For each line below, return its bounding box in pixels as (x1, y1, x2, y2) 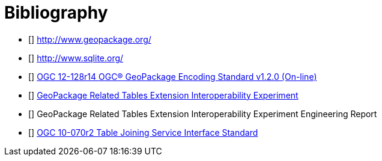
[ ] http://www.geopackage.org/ (28, 34, 151, 44)
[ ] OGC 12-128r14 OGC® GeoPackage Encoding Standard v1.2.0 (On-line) (28, 71, 317, 82)
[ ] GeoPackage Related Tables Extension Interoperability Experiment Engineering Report (28, 108, 377, 119)
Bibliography (4, 2, 108, 23)
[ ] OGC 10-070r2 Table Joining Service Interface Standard (28, 127, 258, 138)
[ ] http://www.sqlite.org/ (28, 52, 124, 63)
